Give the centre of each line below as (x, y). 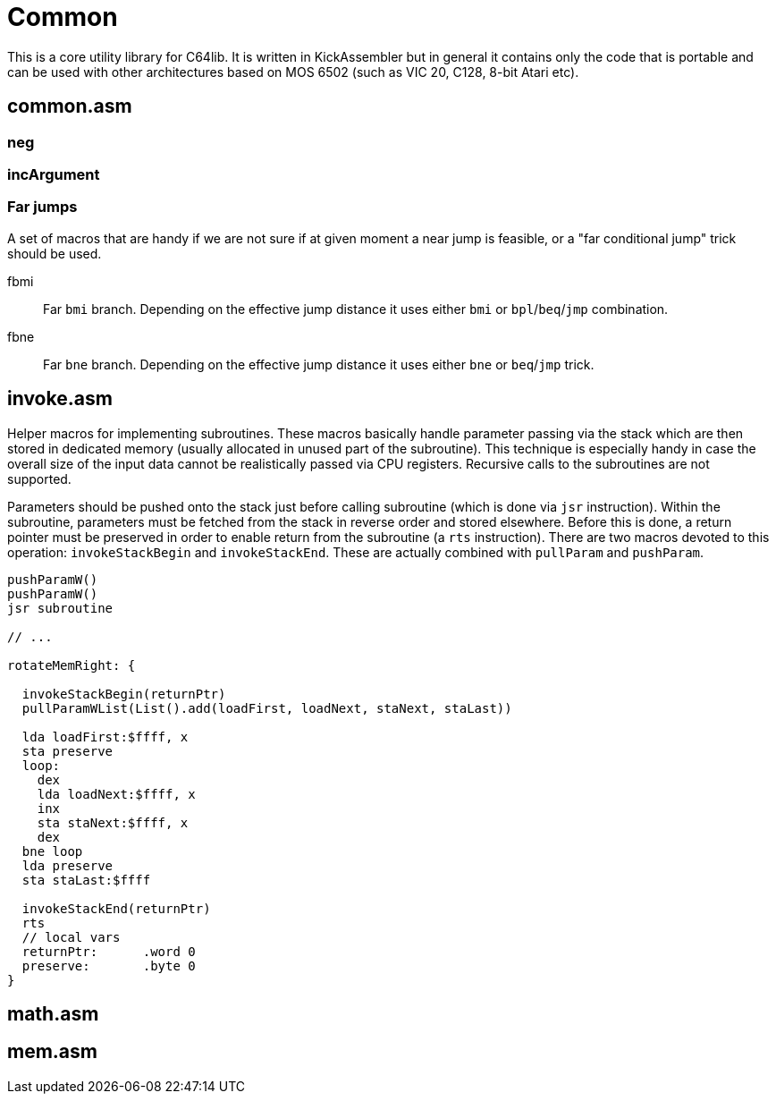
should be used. (55, 253)
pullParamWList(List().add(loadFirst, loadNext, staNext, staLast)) (267, 708)
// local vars (71, 937)
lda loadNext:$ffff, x (116, 794)
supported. (39, 479)
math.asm (53, 1013)
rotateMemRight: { (72, 665)
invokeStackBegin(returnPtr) (124, 694)
